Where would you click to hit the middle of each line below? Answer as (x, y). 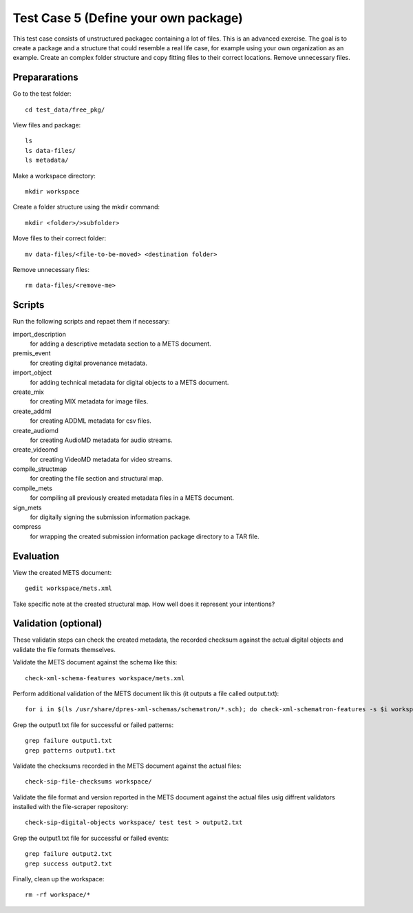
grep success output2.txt (69, 863)
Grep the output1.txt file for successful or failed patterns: (93, 725)
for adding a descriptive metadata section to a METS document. (120, 344)
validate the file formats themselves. (64, 649)
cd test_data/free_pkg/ (65, 109)
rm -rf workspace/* (58, 895)
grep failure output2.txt (69, 854)
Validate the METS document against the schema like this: (95, 662)
